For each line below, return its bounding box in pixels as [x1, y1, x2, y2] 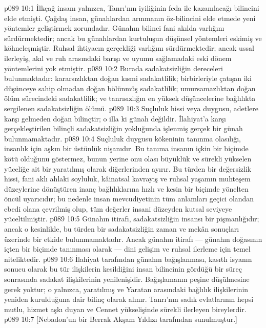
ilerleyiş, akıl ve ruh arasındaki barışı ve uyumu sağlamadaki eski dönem [4, 52, 232, 63]
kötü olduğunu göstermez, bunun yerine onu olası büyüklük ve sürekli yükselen [4, 153, 252, 163]
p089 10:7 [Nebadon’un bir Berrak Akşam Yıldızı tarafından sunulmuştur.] [4, 314, 237, 324]
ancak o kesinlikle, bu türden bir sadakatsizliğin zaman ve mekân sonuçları [4, 223, 239, 234]
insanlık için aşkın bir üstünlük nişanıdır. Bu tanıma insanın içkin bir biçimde [4, 143, 249, 154]
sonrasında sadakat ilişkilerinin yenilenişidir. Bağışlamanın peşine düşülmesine [4, 274, 250, 284]
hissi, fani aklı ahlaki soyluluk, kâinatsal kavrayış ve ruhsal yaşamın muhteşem [4, 173, 251, 184]
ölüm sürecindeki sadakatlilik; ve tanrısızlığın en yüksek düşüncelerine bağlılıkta [4, 93, 256, 104]
